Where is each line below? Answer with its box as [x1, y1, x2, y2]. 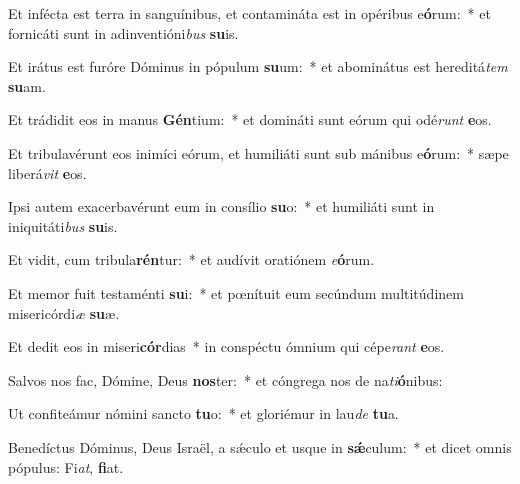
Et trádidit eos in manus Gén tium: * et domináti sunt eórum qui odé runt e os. [8, 109, 492, 130]
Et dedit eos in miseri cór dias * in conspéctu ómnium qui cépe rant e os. [8, 336, 445, 357]
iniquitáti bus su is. [8, 215, 118, 236]
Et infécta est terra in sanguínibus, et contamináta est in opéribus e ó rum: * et [8, 3, 491, 23]
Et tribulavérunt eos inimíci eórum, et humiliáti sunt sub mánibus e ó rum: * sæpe [8, 142, 509, 163]
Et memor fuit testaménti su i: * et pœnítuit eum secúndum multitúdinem [8, 282, 464, 303]
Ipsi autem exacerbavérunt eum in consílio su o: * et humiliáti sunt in [8, 196, 435, 217]
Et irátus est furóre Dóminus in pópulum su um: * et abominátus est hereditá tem [8, 56, 508, 77]
